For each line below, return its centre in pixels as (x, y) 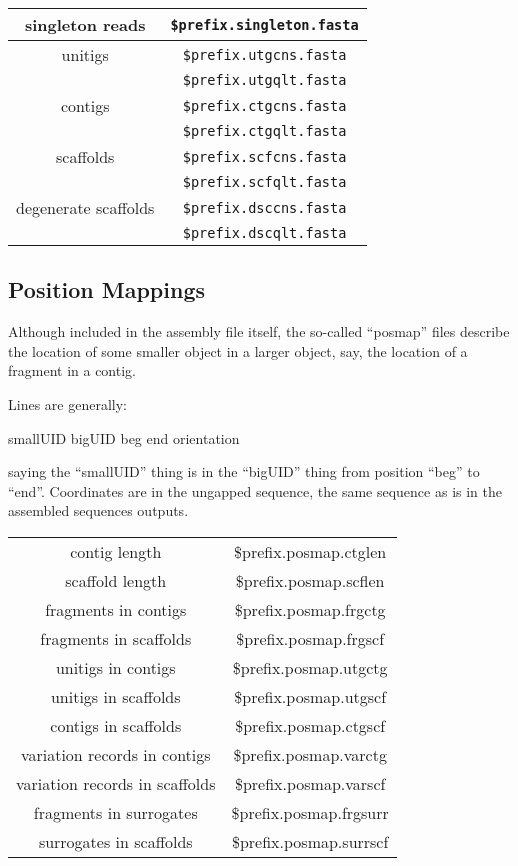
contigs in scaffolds (116, 725)
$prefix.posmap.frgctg (310, 609)
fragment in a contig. (72, 370)
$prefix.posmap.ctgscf (310, 725)
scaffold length (116, 580)
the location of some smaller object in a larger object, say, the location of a (238, 350)
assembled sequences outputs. (98, 510)
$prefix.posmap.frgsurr (310, 812)
